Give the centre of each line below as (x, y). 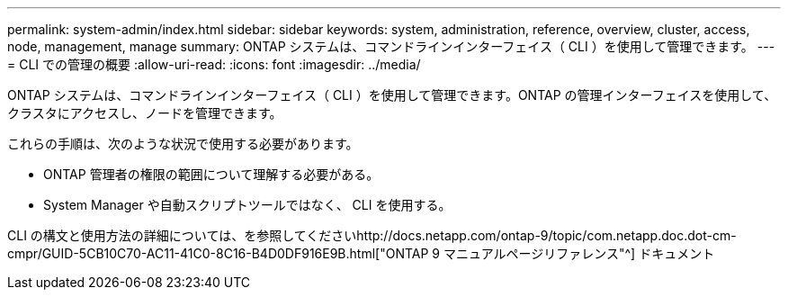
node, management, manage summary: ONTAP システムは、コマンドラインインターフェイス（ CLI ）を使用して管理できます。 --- (391, 46)
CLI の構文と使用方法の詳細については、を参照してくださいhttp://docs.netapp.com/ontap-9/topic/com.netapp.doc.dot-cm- (372, 235)
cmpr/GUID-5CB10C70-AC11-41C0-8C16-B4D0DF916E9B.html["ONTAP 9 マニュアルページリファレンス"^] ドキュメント (361, 253)
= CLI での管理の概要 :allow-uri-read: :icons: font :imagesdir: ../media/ (214, 64)
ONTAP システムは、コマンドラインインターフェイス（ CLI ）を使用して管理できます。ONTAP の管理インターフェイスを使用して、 (392, 95)
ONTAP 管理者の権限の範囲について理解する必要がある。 (211, 174)
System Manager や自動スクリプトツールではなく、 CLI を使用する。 (247, 205)
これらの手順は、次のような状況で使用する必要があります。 (183, 144)
